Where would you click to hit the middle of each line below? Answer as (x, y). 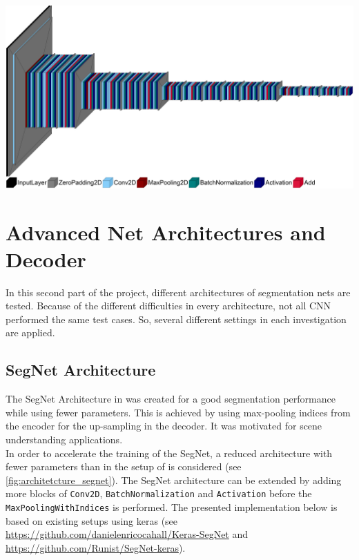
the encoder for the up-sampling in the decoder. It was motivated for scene (164, 426)
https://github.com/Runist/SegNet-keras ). (96, 547)
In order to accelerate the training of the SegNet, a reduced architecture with (169, 453)
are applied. (30, 332)
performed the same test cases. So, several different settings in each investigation (176, 319)
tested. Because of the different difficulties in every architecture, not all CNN (168, 306)
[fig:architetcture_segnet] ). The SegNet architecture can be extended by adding (174, 480)
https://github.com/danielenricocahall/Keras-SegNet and (127, 534)
